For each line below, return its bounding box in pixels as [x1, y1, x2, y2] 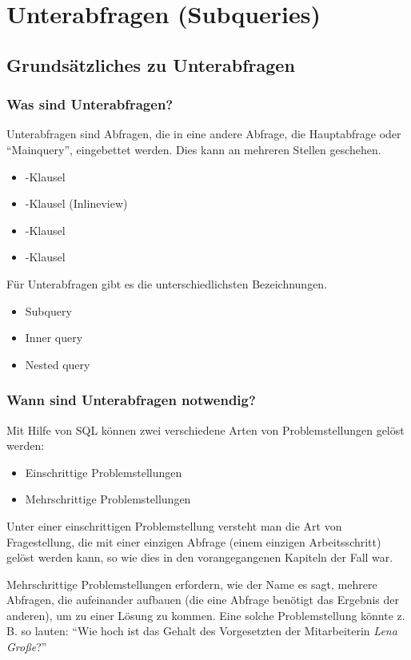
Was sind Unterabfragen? [6, 94, 174, 114]
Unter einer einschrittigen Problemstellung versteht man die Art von [6, 517, 342, 534]
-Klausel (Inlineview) [25, 195, 128, 212]
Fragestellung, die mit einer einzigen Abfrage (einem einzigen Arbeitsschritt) [6, 533, 381, 550]
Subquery [25, 302, 72, 319]
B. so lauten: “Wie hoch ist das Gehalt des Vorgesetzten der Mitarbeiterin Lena [6, 622, 397, 639]
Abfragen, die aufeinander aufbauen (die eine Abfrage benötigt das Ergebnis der [6, 591, 400, 608]
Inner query [25, 329, 83, 346]
